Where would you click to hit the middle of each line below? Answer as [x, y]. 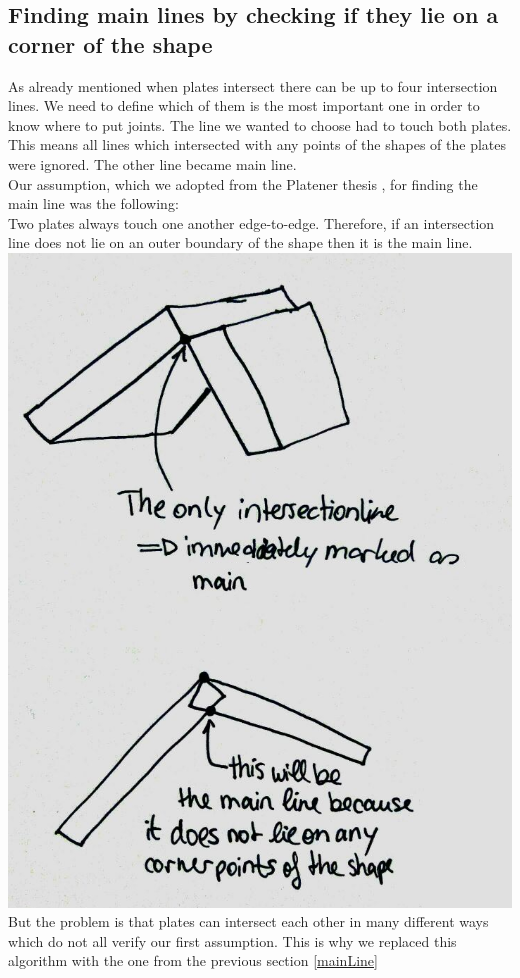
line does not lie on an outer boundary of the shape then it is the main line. [240, 242]
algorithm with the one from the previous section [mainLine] [193, 960]
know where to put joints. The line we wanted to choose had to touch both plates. [260, 124]
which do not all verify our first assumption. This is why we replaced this [232, 940]
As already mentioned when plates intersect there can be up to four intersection [253, 85]
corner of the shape [110, 43]
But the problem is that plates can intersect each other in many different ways [248, 921]
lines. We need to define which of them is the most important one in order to [244, 105]
